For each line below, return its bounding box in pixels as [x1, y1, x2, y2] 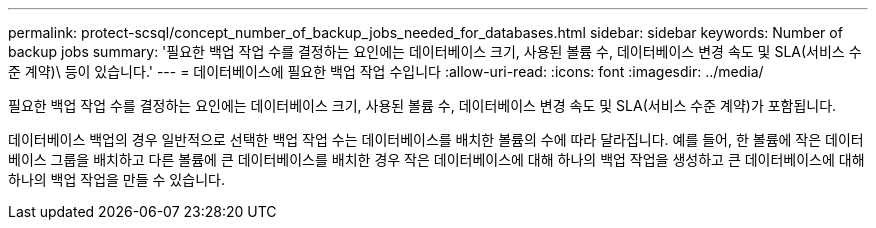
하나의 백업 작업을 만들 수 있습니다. [8, 171, 225, 188]
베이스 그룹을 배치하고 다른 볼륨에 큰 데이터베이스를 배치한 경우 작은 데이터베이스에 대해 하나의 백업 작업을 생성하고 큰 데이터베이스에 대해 [8, 151, 865, 168]
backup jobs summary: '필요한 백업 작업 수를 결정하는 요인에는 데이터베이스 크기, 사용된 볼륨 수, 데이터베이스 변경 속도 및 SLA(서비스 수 [8, 43, 862, 60]
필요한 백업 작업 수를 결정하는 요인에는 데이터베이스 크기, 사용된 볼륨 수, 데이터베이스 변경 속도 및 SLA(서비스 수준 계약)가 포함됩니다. [8, 97, 837, 114]
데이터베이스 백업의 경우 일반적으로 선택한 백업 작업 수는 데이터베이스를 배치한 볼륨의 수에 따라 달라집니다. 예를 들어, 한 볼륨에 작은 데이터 [8, 131, 864, 148]
